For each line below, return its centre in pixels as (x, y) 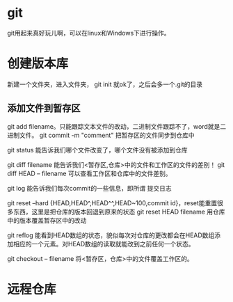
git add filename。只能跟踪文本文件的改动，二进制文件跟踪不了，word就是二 (117, 126)
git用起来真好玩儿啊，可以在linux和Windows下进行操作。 (89, 33)
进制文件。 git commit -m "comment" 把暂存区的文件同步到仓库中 (101, 135)
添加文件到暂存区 (44, 108)
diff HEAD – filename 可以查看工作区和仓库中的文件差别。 (89, 173)
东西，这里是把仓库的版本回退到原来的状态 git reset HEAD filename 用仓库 (119, 212)
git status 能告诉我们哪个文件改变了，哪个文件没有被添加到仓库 (97, 150)
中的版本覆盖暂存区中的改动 (47, 220)
